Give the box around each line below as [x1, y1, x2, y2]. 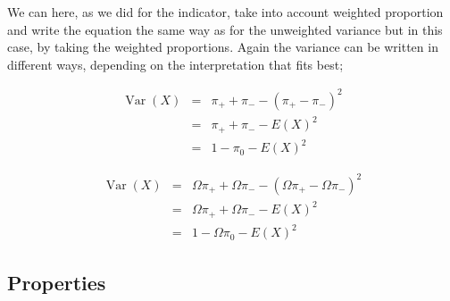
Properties [7, 268, 106, 296]
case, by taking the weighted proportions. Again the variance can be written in [7, 38, 438, 56]
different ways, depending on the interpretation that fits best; [7, 54, 344, 73]
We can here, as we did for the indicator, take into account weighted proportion [7, 3, 444, 21]
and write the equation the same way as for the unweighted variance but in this [7, 20, 443, 38]
